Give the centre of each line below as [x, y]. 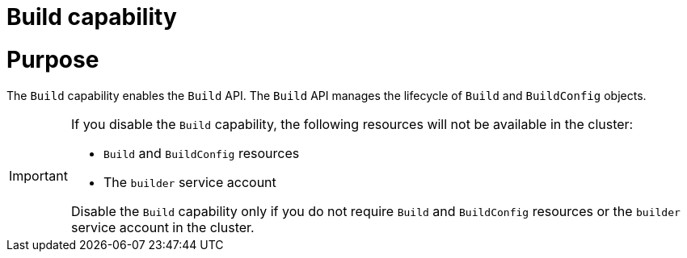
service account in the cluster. [162, 227]
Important [38, 175]
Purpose [53, 59]
